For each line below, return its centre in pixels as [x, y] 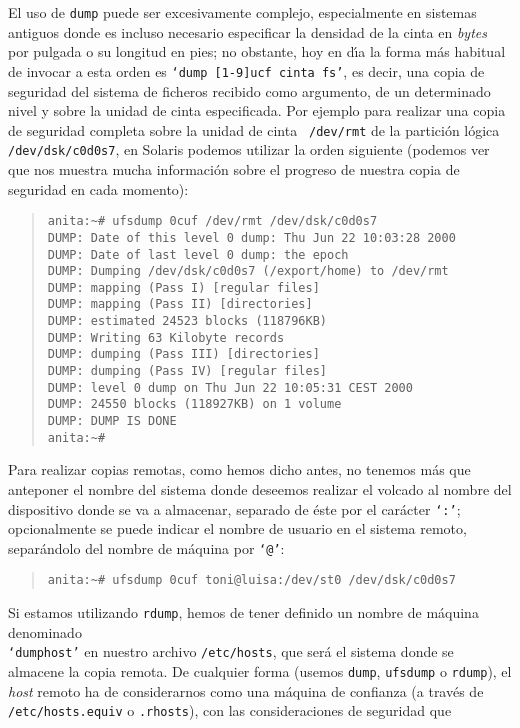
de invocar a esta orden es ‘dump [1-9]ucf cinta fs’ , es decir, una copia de [246, 70]
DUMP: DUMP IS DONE [112, 421]
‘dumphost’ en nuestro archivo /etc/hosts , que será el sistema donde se [231, 651]
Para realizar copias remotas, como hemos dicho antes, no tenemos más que [239, 469]
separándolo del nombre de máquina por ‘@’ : [146, 547]
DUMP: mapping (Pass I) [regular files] [183, 287]
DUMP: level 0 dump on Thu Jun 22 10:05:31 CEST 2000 [230, 387]
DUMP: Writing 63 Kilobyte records [166, 337]
